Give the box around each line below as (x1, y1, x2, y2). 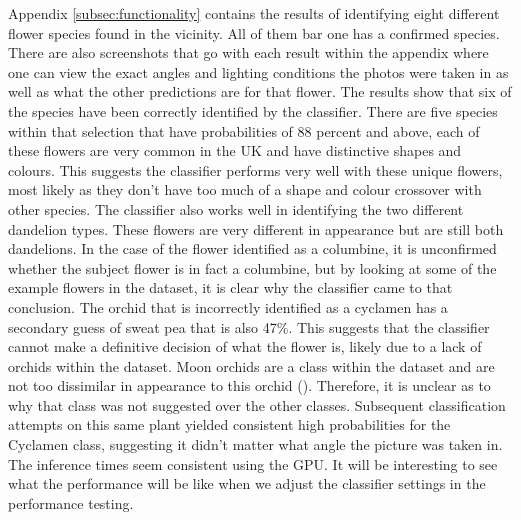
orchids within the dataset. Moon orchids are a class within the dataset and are (8, 355, 495, 376)
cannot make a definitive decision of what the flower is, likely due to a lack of (8, 336, 482, 357)
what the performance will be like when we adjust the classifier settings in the (8, 473, 486, 494)
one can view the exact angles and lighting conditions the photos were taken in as (8, 61, 509, 82)
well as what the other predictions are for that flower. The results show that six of (8, 81, 512, 102)
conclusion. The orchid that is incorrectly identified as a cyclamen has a (8, 296, 448, 317)
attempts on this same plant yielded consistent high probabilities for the (8, 414, 451, 435)
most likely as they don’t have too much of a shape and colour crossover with (8, 179, 482, 200)
